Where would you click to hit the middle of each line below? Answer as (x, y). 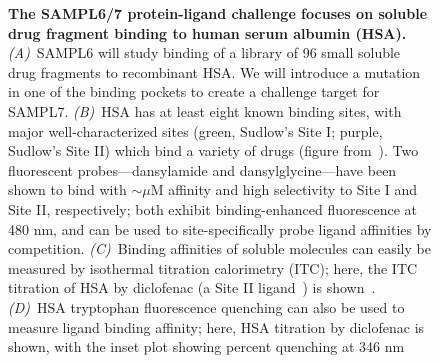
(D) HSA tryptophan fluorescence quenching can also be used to (206, 306)
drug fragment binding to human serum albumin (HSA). (207, 32)
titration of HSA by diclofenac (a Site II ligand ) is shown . (192, 287)
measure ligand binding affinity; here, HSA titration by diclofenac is (216, 326)
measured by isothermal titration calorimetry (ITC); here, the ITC (213, 267)
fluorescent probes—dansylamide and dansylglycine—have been (202, 169)
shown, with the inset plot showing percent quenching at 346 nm (206, 346)
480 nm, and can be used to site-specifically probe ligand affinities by (220, 228)
